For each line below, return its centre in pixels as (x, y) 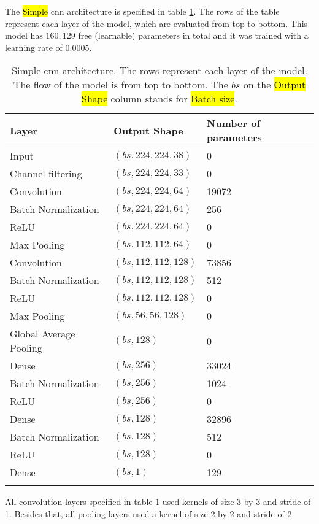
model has (24, 35)
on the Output (275, 85)
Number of (233, 123)
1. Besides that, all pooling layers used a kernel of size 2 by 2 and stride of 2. (150, 513)
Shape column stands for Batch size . (159, 99)
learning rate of (34, 47)
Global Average (43, 334)
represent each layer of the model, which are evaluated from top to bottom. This (156, 23)
